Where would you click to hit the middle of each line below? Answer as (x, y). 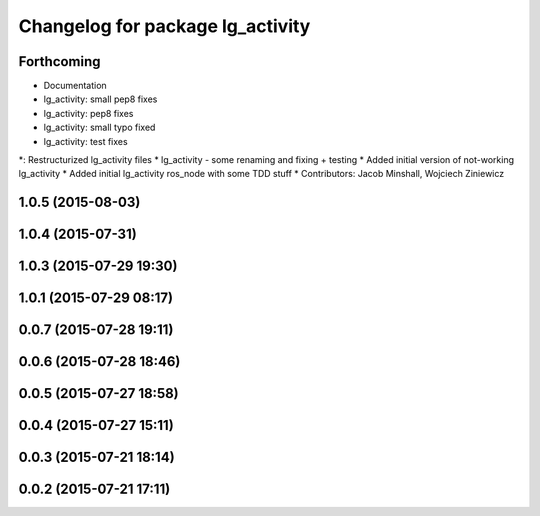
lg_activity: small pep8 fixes (100, 99)
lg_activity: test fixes (86, 141)
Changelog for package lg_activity (164, 26)
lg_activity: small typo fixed (99, 127)
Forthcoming (59, 61)
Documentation (75, 86)
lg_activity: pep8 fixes (88, 113)
